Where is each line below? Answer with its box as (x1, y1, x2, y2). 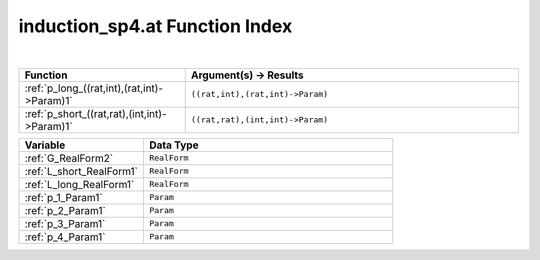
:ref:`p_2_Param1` (24, 203, 107, 217)
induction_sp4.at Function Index (18, 15, 293, 37)
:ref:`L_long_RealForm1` (24, 177, 135, 191)
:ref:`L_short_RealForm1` (24, 164, 139, 178)
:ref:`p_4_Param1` (24, 230, 106, 244)
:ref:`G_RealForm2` (24, 151, 114, 165)
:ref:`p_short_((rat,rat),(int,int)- (24, 106, 167, 120)
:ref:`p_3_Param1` (24, 216, 106, 230)
